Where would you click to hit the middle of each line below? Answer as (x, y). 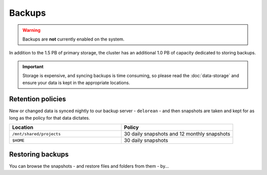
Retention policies (38, 99)
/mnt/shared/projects (37, 134)
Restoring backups (39, 154)
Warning (31, 30)
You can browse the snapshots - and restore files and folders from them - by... (89, 166)
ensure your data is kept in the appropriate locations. (76, 83)
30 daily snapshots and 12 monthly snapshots (177, 134)
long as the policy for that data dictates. (49, 118)
